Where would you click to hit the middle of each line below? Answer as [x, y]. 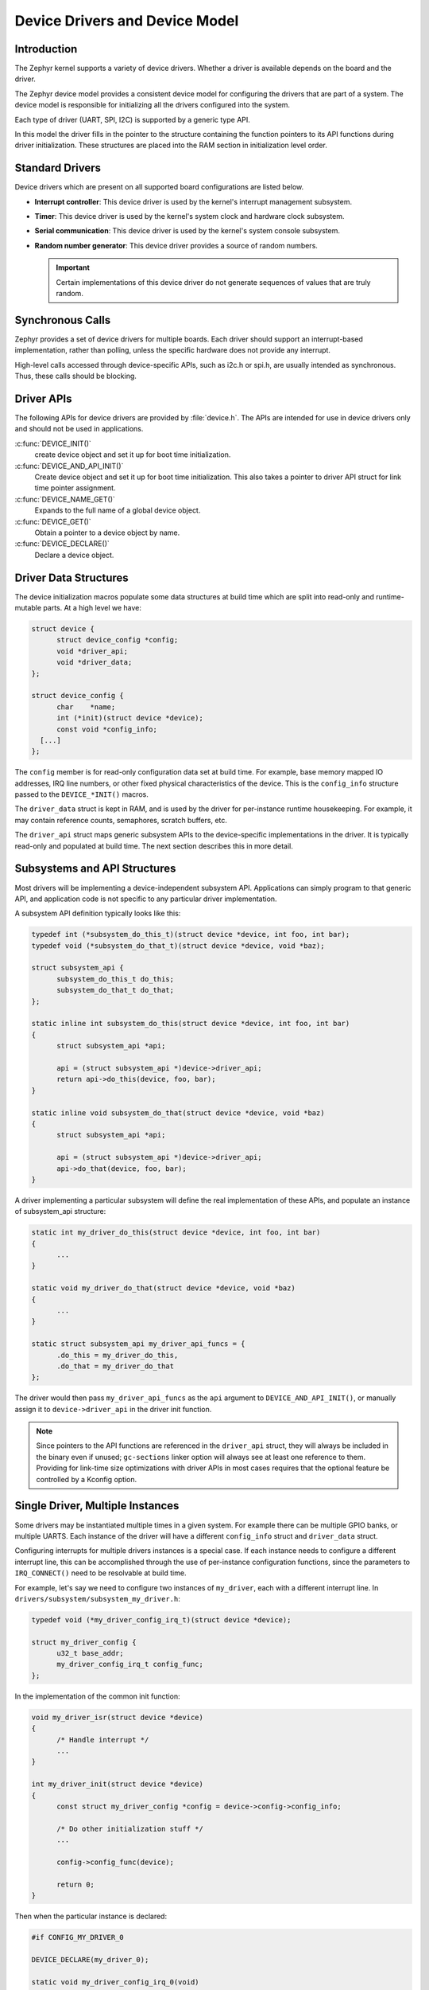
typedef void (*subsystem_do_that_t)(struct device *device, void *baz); [178, 946]
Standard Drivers [58, 168]
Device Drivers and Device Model [127, 21]
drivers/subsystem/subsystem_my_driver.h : [97, 1598]
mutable [28, 608]
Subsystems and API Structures [95, 869]
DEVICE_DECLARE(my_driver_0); [90, 1959]
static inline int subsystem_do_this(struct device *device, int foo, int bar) [191, 1024]
